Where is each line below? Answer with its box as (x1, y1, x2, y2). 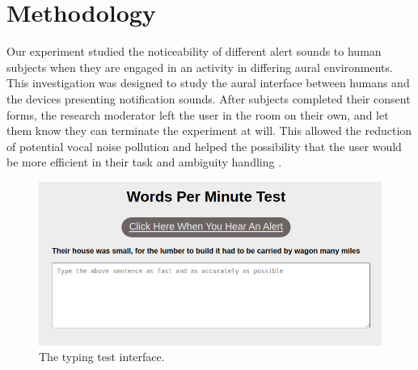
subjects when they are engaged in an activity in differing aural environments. (6, 58, 393, 75)
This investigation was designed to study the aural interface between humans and (6, 74, 410, 91)
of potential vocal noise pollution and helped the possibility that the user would (6, 137, 402, 154)
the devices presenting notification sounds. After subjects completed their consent (6, 90, 411, 107)
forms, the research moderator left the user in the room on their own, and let (6, 106, 389, 123)
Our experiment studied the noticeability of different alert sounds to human (6, 43, 382, 60)
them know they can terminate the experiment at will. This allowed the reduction (6, 122, 412, 139)
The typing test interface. (39, 348, 165, 365)
